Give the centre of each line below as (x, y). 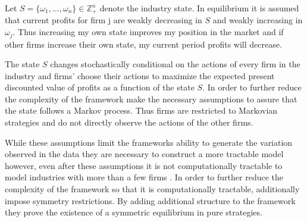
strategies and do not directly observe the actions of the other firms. (129, 122)
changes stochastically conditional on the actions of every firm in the (175, 64)
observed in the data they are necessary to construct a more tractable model (144, 154)
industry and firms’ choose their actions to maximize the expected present (140, 75)
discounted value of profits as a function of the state (100, 87)
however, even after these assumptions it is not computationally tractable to (144, 165)
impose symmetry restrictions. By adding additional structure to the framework (150, 200)
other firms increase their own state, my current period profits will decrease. (143, 44)
